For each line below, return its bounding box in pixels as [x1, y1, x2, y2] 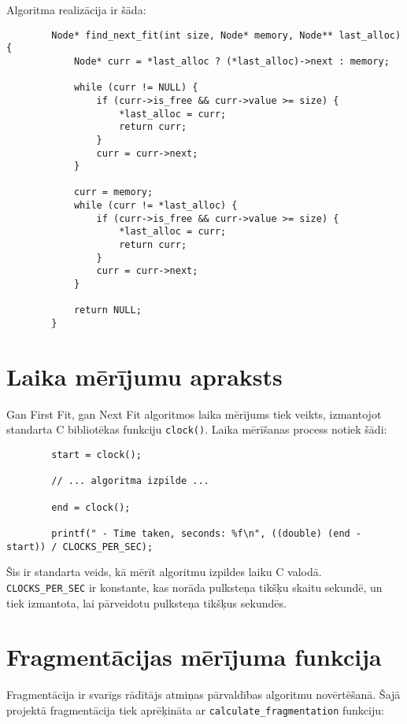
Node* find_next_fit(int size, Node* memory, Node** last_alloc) [51, 29, 401, 41]
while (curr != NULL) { [73, 82, 198, 94]
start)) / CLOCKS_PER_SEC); [6, 541, 154, 552]
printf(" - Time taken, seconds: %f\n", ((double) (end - [51, 528, 362, 539]
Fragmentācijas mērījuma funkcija [6, 641, 382, 673]
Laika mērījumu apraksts [6, 360, 283, 392]
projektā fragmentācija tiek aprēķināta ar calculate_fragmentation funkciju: [6, 701, 384, 718]
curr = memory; [73, 187, 154, 198]
